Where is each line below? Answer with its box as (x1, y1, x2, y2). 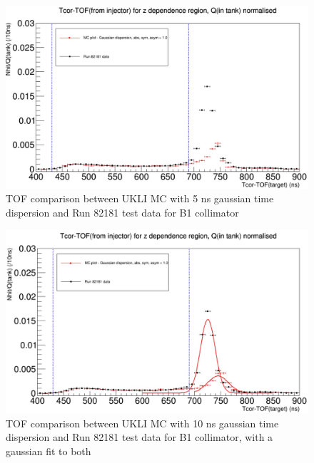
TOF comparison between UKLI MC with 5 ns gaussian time (6, 191, 274, 206)
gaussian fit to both (6, 443, 91, 458)
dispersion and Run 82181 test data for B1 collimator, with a (6, 430, 273, 444)
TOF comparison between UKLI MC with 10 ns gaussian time (6, 415, 279, 430)
